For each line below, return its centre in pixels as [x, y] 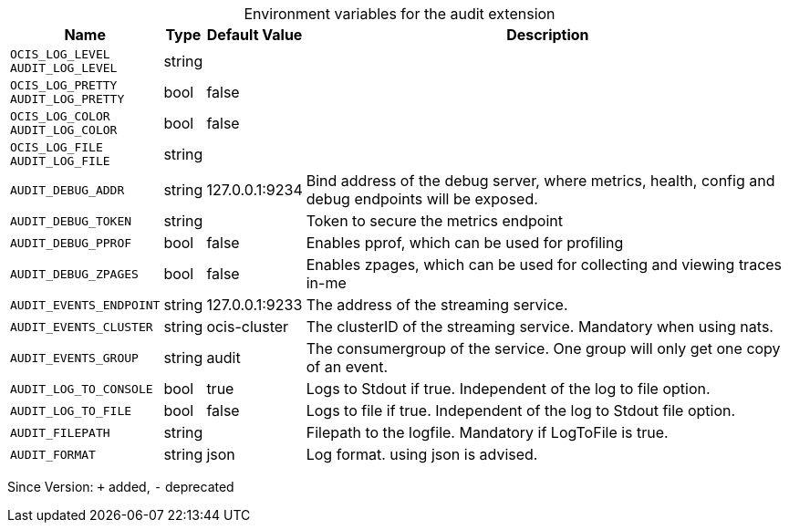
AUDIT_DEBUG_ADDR [67, 190]
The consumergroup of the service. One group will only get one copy [543, 348]
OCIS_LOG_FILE [57, 147]
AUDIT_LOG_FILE [60, 161]
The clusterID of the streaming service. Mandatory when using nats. [540, 327]
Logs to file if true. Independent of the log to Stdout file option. [521, 410]
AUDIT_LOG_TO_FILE [71, 410]
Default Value [254, 35]
